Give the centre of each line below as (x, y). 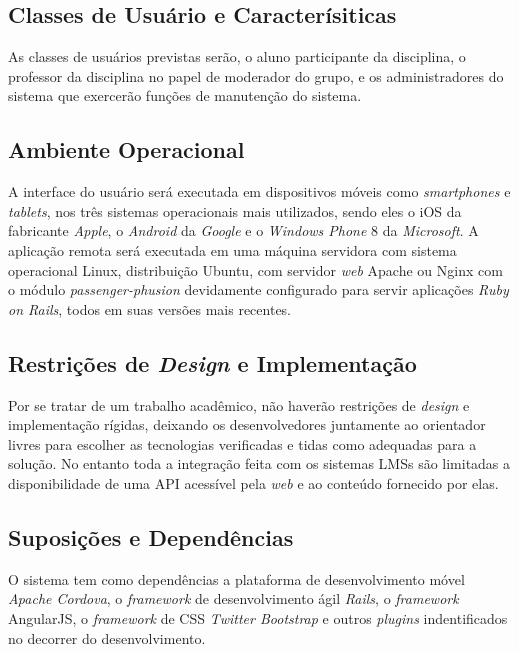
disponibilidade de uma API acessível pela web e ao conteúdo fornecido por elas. (253, 482)
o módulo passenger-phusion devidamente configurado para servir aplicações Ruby (258, 289)
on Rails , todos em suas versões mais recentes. (150, 308)
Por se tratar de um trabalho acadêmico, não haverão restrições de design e (239, 404)
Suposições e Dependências (151, 536)
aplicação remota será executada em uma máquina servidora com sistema (232, 249)
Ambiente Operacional (126, 149)
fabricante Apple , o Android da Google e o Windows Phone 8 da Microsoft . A (243, 230)
